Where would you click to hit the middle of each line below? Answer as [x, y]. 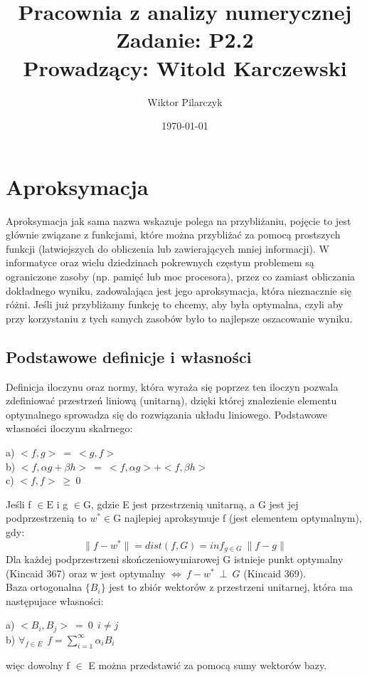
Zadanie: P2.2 [185, 40]
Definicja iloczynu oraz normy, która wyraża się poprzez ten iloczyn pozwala [172, 386]
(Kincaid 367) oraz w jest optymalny [86, 573]
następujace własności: [55, 600]
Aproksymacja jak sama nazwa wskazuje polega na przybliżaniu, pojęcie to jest [179, 220]
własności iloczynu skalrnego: [69, 428]
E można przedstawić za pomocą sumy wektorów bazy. [208, 665]
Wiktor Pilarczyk [185, 101]
